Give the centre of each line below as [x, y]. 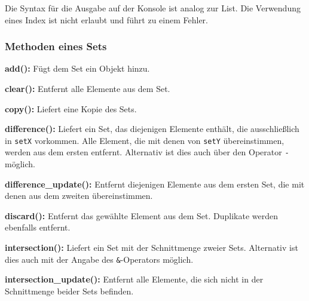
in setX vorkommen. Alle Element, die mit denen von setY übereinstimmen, [145, 140]
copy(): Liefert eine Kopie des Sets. [71, 108]
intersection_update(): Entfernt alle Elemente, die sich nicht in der [134, 279]
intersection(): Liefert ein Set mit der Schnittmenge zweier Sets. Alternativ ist [152, 248]
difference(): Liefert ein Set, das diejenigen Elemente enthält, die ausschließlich [152, 129]
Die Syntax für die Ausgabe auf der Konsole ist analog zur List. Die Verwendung [153, 8]
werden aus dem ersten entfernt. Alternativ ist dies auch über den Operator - [147, 152]
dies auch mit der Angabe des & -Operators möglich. [99, 259]
